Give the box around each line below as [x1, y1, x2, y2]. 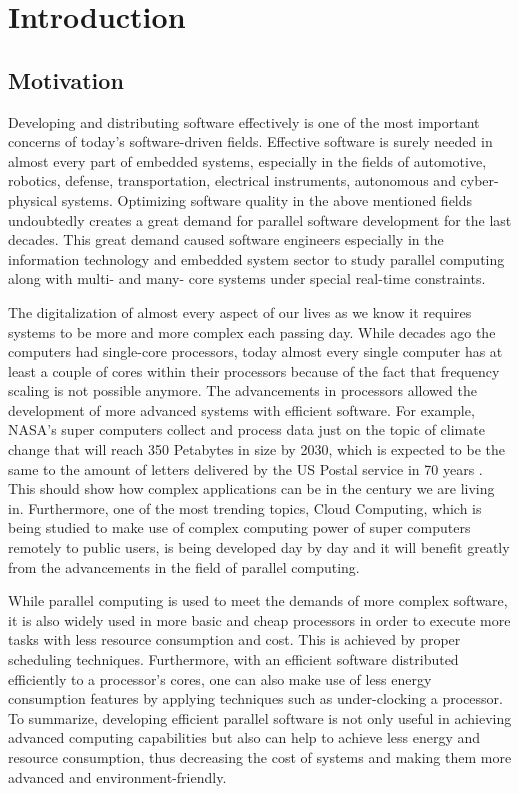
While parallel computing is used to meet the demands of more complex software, [8, 590, 508, 611]
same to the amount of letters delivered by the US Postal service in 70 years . [8, 458, 483, 479]
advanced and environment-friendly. [8, 766, 227, 787]
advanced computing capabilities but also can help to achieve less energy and [8, 727, 481, 748]
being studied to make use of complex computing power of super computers [8, 517, 471, 538]
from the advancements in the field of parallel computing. [8, 556, 360, 577]
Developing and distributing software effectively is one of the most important [8, 111, 480, 132]
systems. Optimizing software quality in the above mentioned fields [61, 189, 473, 210]
